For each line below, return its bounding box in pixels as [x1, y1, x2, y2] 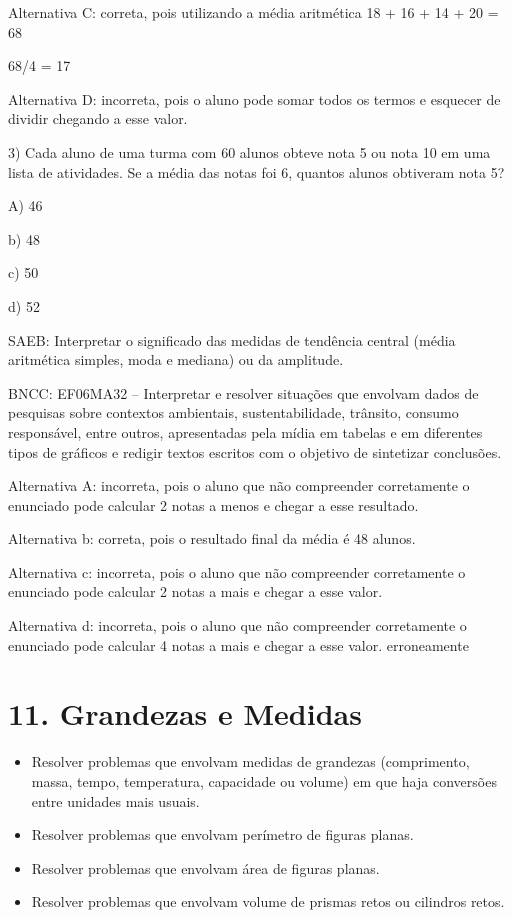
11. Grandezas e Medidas [8, 693, 362, 734]
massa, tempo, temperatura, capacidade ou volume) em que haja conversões [31, 770, 497, 791]
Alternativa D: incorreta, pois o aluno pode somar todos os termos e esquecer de [8, 88, 501, 109]
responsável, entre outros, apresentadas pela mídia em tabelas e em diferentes [8, 421, 483, 442]
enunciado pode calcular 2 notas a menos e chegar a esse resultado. [8, 494, 419, 515]
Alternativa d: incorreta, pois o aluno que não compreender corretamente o [8, 615, 467, 636]
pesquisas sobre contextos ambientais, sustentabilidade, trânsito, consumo [8, 402, 459, 423]
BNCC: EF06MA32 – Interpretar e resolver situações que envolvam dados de [8, 382, 479, 403]
